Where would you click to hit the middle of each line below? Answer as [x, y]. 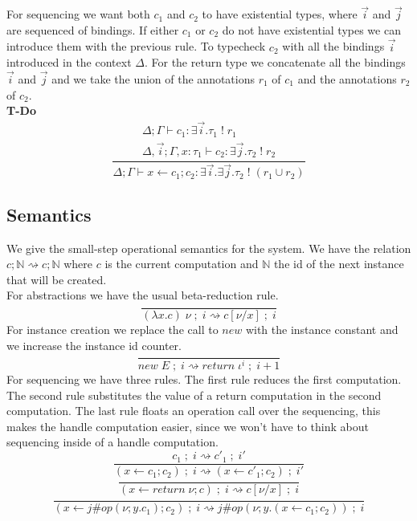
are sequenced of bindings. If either [93, 29]
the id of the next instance [339, 264]
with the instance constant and [322, 329]
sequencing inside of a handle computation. [112, 442]
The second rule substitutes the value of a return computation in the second [194, 395]
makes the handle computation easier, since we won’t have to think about [188, 426]
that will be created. [57, 279]
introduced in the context [69, 62]
